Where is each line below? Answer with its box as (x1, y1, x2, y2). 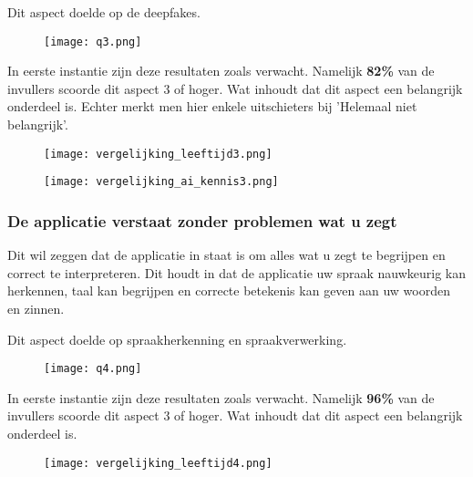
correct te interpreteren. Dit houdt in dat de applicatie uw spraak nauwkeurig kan (7, 263, 467, 282)
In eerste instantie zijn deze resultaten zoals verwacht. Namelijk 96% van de (7, 388, 435, 407)
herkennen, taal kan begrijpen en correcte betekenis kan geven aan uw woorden (7, 281, 450, 300)
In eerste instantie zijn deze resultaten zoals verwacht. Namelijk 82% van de (7, 61, 435, 80)
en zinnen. (7, 298, 65, 317)
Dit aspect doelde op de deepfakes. (7, 3, 201, 21)
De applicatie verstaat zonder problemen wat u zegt (7, 209, 397, 232)
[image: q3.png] (44, 35, 142, 48)
